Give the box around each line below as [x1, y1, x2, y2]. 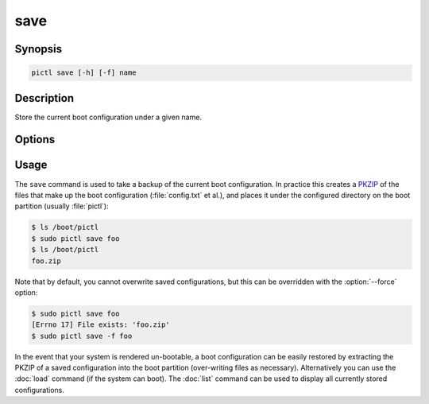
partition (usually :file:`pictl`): [14, 201, 109, 211]
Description [14, 91, 75, 105]
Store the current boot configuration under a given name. [14, 112, 203, 122]
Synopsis [14, 42, 63, 56]
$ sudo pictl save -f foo [31, 331, 133, 340]
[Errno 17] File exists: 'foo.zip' [31, 320, 170, 329]
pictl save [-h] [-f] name [31, 68, 137, 77]
